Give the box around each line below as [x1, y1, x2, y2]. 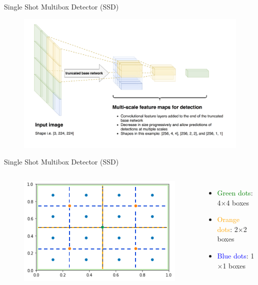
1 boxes [222, 260, 246, 270]
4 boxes [226, 197, 249, 207]
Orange [217, 214, 239, 224]
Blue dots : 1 [217, 250, 254, 260]
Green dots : [217, 187, 253, 197]
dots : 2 [217, 223, 238, 234]
